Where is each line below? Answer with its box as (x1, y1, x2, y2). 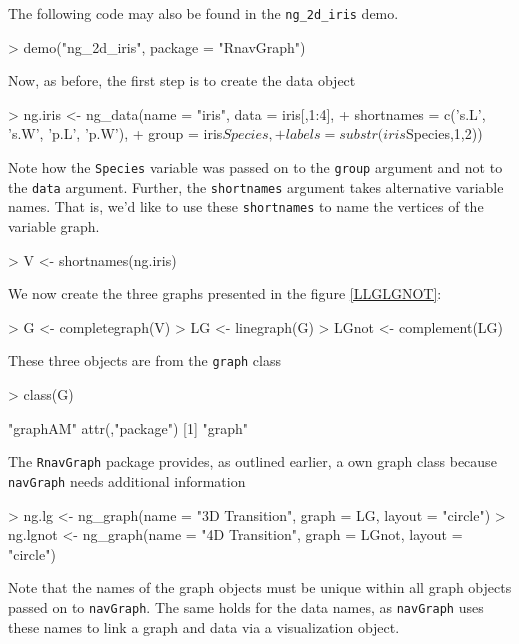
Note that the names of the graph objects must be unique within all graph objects (8, 577, 512, 598)
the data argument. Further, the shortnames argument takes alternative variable (8, 176, 504, 197)
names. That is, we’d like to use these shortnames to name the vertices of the (8, 196, 484, 217)
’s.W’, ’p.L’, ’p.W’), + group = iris (8, 123, 223, 144)
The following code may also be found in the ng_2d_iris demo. (8, 3, 399, 23)
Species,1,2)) (405, 123, 483, 144)
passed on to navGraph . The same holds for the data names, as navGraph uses (8, 596, 484, 617)
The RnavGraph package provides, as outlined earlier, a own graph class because (8, 451, 497, 472)
